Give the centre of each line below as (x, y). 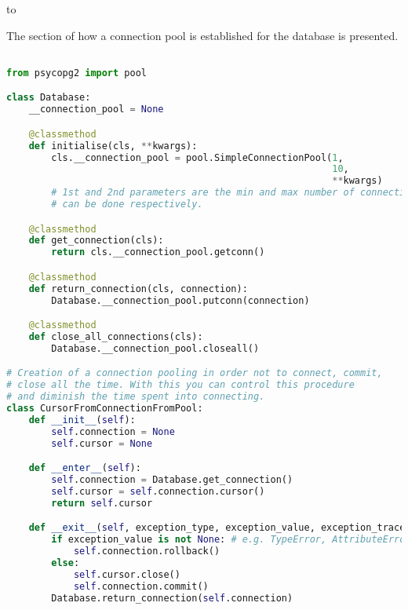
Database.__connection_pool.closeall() (155, 348)
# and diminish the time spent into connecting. (136, 397)
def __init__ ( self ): (82, 420)
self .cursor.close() (127, 574)
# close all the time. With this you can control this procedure (180, 385)
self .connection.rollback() (147, 552)
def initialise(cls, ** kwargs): (113, 146)
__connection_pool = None (96, 110)
